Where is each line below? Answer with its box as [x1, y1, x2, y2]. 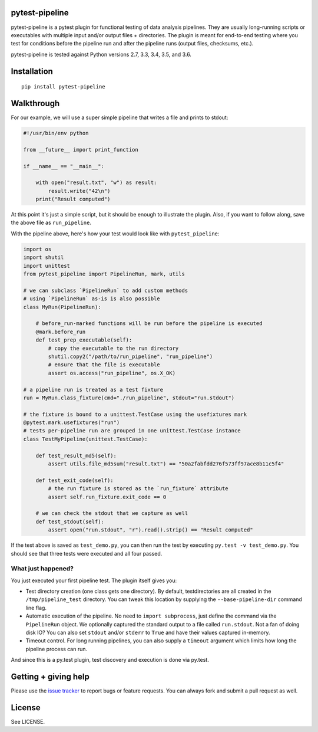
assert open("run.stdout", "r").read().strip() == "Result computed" [48, 527, 253, 533]
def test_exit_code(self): [35, 477, 114, 484]
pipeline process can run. [25, 645, 88, 652]
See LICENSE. [11, 718, 45, 725]
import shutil [23, 254, 64, 261]
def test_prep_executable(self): [35, 337, 132, 343]
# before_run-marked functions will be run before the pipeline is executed [35, 320, 263, 327]
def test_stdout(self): [35, 518, 104, 525]
